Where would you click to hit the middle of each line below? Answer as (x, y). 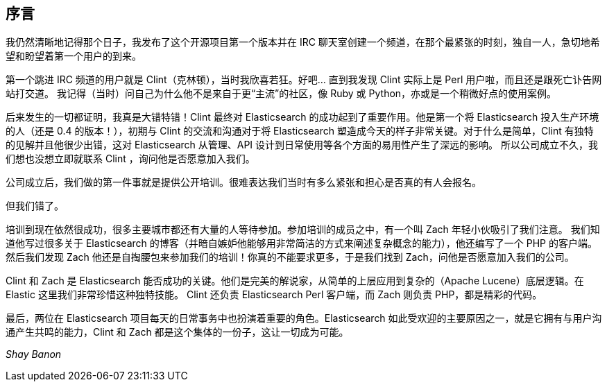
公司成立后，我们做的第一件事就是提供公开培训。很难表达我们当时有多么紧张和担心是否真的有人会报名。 (243, 182)
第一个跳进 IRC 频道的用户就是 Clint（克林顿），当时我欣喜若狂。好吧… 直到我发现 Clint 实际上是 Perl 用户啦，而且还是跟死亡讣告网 (304, 80)
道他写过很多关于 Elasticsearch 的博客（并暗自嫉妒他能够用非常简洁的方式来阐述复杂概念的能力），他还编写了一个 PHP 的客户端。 (301, 243)
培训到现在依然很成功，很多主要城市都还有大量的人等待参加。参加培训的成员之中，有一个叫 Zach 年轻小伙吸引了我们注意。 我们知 (303, 230)
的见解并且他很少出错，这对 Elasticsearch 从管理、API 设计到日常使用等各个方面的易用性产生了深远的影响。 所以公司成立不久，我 (302, 145)
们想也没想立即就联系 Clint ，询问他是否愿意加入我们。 (130, 159)
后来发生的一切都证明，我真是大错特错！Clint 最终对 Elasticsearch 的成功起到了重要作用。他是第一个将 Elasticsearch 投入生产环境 (302, 117)
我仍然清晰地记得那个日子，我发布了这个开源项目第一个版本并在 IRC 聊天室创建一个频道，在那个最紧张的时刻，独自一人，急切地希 (303, 42)
